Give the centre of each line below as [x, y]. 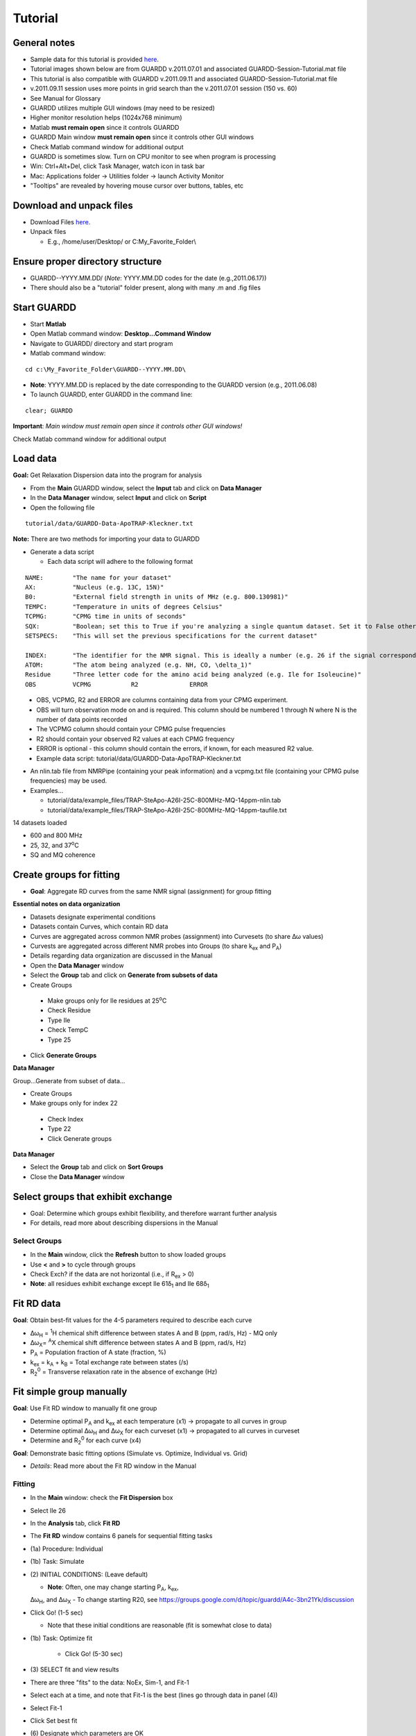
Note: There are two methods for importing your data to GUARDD [106, 539]
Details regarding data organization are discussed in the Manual [121, 955]
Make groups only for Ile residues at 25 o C [107, 1000]
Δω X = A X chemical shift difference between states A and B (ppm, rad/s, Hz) [138, 1343]
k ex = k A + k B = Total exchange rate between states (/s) [109, 1363]
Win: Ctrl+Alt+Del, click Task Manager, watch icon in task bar [118, 166]
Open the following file [62, 508]
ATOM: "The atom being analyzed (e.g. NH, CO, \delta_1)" [139, 665]
